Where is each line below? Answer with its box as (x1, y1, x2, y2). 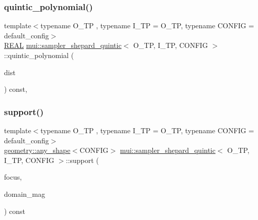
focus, (4, 172, 22, 182)
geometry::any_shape (4, 145, 71, 155)
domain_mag (4, 188, 45, 199)
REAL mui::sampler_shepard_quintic (4, 40, 122, 50)
